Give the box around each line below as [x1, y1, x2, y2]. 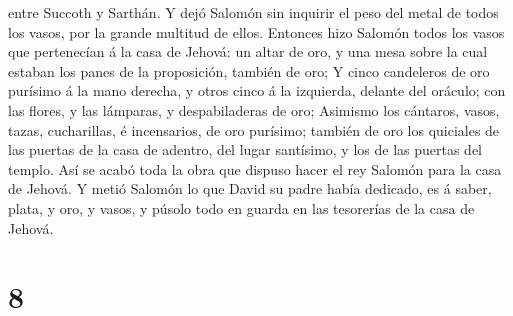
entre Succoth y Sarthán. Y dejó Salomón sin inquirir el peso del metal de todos [8, 2, 499, 22]
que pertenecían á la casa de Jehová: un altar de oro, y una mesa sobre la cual [8, 41, 488, 62]
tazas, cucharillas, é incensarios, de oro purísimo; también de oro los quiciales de [8, 119, 500, 140]
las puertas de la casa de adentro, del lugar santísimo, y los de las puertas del [8, 139, 483, 160]
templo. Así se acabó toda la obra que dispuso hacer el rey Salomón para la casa [8, 158, 502, 179]
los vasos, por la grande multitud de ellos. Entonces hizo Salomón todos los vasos [8, 21, 505, 42]
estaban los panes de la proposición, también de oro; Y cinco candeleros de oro [8, 60, 490, 81]
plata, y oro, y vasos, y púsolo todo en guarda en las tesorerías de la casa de [8, 197, 475, 218]
